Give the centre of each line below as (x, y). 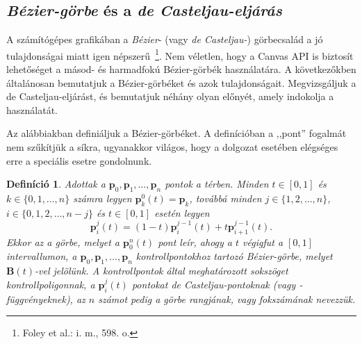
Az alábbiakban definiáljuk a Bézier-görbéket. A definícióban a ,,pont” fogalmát (176, 133)
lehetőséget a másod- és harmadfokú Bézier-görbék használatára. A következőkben (181, 69)
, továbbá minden (225, 198)
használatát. (32, 109)
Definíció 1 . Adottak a (56, 184)
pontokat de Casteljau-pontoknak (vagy (214, 284)
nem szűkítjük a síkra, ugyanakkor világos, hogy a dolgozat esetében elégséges (172, 147)
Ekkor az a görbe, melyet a (63, 241)
